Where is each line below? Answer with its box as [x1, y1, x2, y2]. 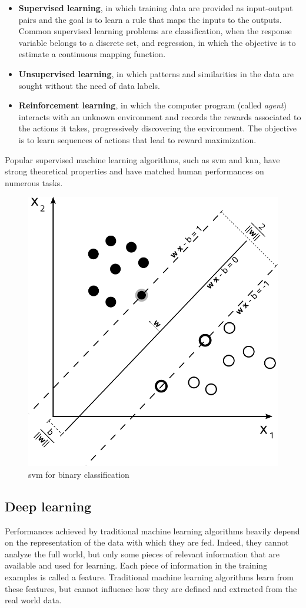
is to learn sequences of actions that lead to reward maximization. [18, 133, 257, 146]
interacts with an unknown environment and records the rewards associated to [18, 110, 301, 123]
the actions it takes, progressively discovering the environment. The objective [18, 122, 297, 134]
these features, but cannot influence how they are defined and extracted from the [5, 582, 297, 594]
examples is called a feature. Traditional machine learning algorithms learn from [5, 570, 294, 583]
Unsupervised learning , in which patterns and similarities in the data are [18, 67, 294, 80]
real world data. [5, 594, 62, 606]
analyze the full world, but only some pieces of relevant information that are [5, 547, 280, 560]
